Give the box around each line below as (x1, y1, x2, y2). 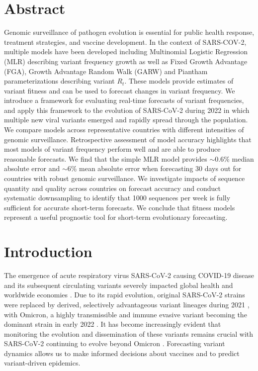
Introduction (4, 241, 92, 262)
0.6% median (215, 153, 254, 164)
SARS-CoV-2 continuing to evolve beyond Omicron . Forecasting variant (4, 338, 225, 349)
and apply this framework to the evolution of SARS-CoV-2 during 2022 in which (4, 104, 250, 115)
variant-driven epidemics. (4, 358, 81, 368)
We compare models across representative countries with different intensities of (4, 124, 244, 135)
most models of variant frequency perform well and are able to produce (4, 144, 221, 154)
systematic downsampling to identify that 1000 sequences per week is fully (4, 192, 231, 203)
